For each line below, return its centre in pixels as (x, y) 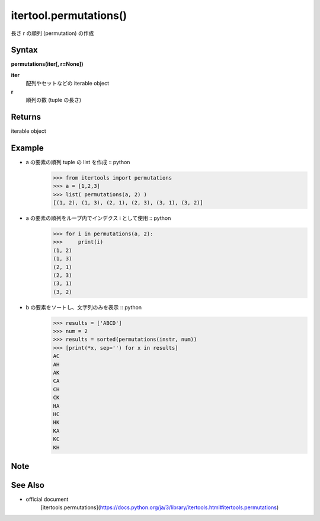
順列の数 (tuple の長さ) (54, 100)
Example (27, 148)
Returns (26, 116)
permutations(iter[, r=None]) (47, 64)
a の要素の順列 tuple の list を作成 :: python (78, 162)
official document (47, 499)
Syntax (24, 50)
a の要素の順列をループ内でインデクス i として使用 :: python (98, 218)
